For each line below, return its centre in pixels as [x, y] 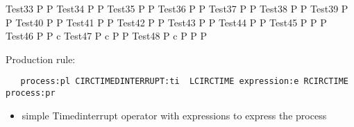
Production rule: [41, 59]
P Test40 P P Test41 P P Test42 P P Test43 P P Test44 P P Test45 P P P [166, 22]
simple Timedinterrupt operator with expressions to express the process [174, 115]
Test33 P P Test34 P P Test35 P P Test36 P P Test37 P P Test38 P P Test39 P [177, 8]
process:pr [31, 93]
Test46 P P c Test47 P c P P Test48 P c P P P [107, 36]
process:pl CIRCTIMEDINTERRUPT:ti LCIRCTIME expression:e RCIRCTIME [184, 82]
